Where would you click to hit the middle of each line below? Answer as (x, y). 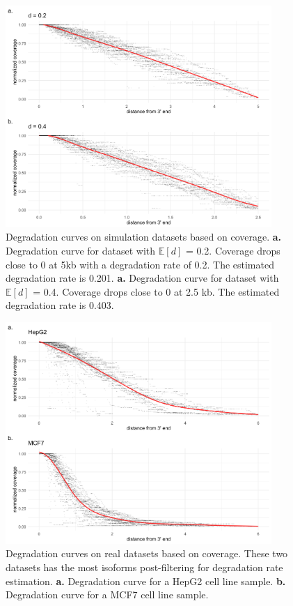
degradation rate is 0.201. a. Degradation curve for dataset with (142, 278)
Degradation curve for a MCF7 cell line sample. (107, 594)
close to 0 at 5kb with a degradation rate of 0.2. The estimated (140, 264)
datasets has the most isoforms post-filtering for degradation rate (144, 567)
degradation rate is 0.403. (60, 305)
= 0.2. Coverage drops (233, 251)
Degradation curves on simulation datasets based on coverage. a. (144, 237)
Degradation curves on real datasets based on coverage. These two (147, 553)
